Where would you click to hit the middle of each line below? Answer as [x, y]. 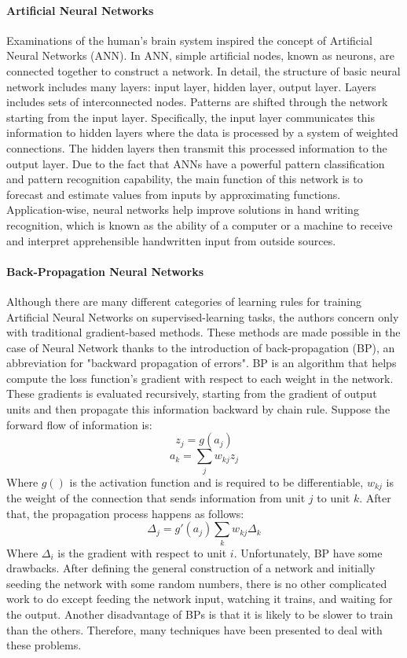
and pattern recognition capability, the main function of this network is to [185, 179]
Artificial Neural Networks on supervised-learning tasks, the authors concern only [203, 316]
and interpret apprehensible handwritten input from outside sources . [171, 240]
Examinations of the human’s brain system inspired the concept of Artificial [189, 40]
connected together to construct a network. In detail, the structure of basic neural [203, 70]
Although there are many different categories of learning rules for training [184, 301]
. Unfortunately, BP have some [308, 552]
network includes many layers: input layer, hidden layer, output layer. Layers [191, 86]
